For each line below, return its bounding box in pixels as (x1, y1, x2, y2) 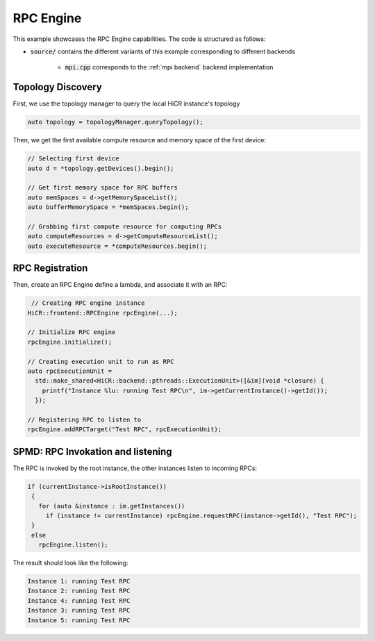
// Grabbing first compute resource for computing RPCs (27, 222, 222, 231)
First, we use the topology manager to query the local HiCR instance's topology (12, 99, 240, 108)
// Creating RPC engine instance (31, 299, 145, 307)
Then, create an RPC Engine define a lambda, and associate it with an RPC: (12, 281, 228, 289)
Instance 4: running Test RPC (27, 597, 131, 604)
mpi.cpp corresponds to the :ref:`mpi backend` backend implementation (65, 63, 274, 72)
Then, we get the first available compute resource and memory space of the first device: (12, 136, 267, 144)
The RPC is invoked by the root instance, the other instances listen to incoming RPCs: (12, 464, 257, 472)
